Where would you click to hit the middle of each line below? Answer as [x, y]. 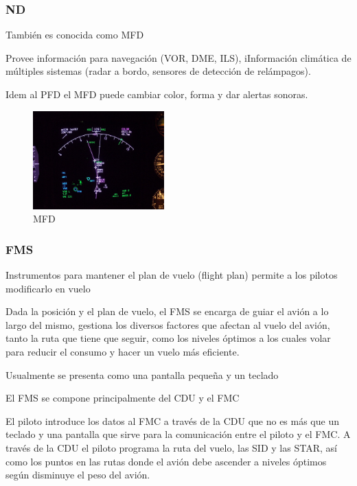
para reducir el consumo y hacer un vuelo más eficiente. [123, 352]
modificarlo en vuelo [48, 288]
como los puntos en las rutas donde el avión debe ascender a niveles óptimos [166, 461]
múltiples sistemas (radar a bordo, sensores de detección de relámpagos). [158, 71]
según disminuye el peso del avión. [78, 475]
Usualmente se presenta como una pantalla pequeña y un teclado [142, 374]
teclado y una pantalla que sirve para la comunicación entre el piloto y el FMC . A [178, 434]
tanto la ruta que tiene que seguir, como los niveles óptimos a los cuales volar [168, 338]
